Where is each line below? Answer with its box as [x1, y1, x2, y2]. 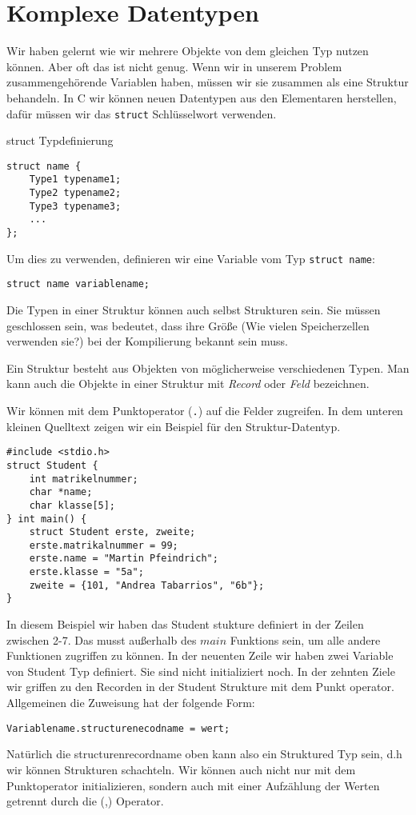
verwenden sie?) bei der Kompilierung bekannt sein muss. [6, 333, 288, 350]
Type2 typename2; [29, 187, 122, 199]
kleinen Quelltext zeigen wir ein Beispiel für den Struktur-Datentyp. [6, 417, 341, 434]
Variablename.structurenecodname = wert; [6, 722, 230, 734]
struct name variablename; [6, 278, 150, 290]
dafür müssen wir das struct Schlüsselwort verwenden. [6, 105, 277, 122]
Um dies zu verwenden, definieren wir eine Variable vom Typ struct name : [6, 250, 375, 266]
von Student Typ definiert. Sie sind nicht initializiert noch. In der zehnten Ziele [6, 662, 395, 679]
